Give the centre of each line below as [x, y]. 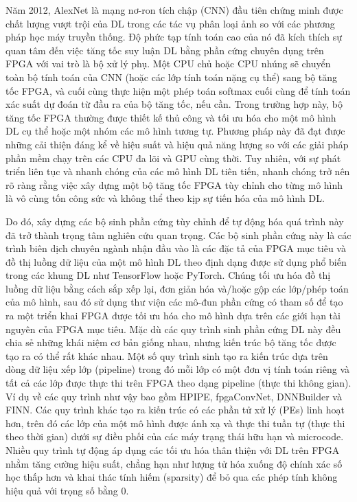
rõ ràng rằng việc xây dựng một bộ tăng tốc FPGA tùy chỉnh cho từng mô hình [174, 184]
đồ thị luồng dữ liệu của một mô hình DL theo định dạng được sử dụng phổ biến [176, 261]
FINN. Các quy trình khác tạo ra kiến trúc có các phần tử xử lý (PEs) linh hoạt [175, 410]
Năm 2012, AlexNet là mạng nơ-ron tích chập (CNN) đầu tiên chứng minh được [174, 10]
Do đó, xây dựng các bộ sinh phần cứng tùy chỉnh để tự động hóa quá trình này [175, 221]
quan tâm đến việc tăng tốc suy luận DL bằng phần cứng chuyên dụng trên [165, 50]
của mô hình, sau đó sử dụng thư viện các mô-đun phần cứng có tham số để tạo [174, 302]
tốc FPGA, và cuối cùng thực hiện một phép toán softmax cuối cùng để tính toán [178, 90]
